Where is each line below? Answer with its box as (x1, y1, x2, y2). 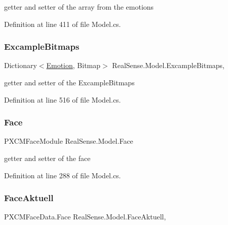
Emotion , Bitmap (46, 60, 101, 71)
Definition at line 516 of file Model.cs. (4, 94, 121, 105)
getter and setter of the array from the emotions (4, 2, 154, 12)
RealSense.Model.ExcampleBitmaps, (112, 60, 224, 71)
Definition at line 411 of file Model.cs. (4, 18, 121, 29)
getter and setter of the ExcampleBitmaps (4, 77, 135, 87)
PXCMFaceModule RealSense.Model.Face (4, 136, 133, 146)
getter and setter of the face (4, 153, 91, 163)
